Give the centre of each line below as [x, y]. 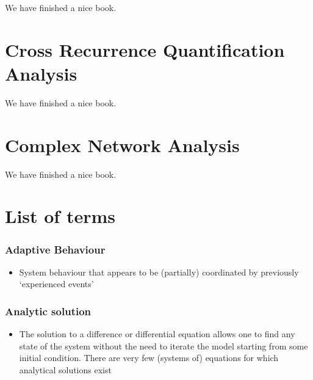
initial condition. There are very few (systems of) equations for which [149, 358]
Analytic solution [48, 311]
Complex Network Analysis [122, 144]
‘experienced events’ [56, 284]
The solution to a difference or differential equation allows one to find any [157, 334]
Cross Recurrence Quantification [145, 49]
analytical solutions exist [65, 370]
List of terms [60, 216]
